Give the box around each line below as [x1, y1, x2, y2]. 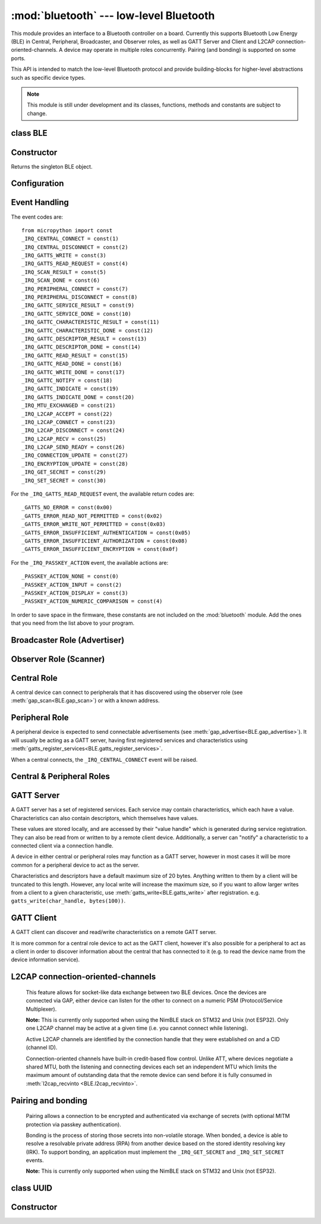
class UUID [11, 1183, 53, 1194]
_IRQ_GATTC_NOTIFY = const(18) [21, 377, 113, 384]
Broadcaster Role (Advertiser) [11, 635, 125, 645]
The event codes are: [11, 213, 64, 220]
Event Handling [11, 197, 70, 208]
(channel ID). [26, 1044, 58, 1051]
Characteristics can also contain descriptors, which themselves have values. [11, 814, 199, 821]
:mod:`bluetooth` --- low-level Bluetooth [11, 9, 215, 22]
